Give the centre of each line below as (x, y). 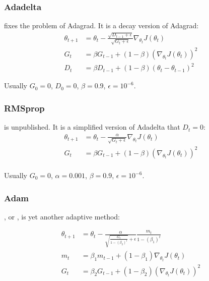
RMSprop (24, 108)
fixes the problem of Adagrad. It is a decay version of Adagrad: (101, 25)
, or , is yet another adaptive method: (62, 216)
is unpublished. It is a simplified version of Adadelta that (92, 127)
